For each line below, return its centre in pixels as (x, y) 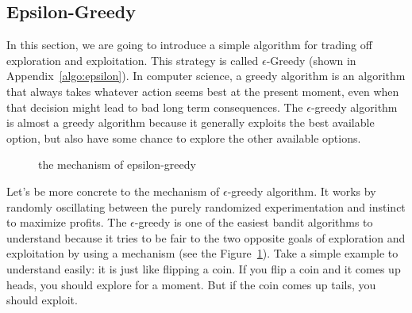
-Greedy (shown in (311, 60)
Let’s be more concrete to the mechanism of (113, 191)
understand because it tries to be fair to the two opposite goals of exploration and (206, 237)
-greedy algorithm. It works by (302, 191)
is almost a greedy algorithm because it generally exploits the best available (191, 122)
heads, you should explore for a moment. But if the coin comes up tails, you (191, 284)
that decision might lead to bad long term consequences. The (155, 107)
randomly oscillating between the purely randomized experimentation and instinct (206, 206)
